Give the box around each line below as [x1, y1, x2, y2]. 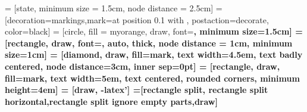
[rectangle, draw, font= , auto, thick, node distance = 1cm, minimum [5, 36, 293, 49]
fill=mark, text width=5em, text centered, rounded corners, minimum [5, 71, 300, 84]
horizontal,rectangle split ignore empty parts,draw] [5, 95, 218, 107]
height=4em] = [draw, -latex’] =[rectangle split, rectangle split [5, 83, 268, 96]
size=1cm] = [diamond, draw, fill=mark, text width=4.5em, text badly [5, 48, 303, 61]
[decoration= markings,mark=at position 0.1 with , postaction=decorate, [5, 13, 269, 26]
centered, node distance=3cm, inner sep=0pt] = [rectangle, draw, [5, 60, 280, 72]
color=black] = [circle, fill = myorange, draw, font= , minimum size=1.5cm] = [5, 25, 303, 38]
